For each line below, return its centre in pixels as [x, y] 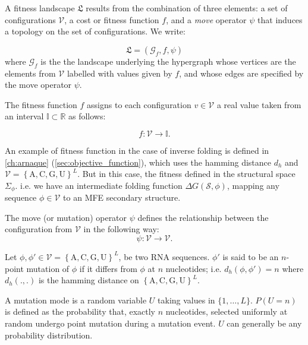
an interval [24, 116]
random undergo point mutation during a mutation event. [110, 323]
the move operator [38, 85]
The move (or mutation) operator [66, 217]
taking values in [186, 300]
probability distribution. [49, 335]
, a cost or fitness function [112, 19]
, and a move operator [206, 19]
